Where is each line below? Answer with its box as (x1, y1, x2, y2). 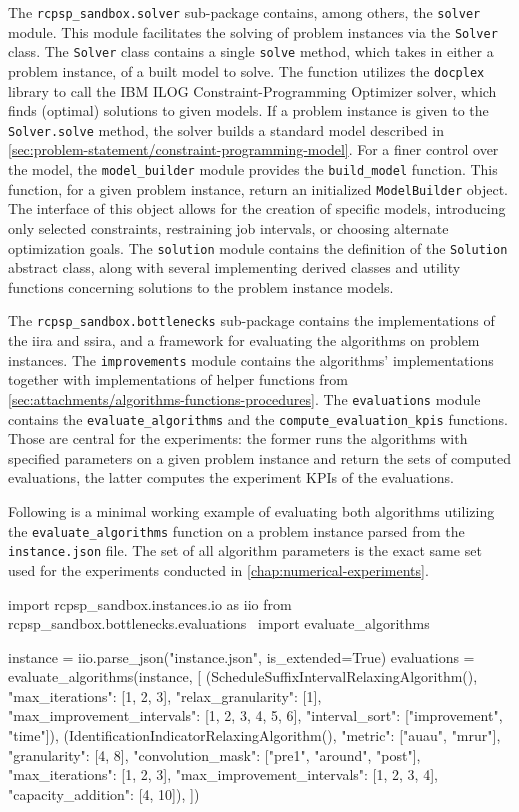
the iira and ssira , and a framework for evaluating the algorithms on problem (8, 330, 480, 351)
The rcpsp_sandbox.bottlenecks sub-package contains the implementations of (8, 310, 495, 331)
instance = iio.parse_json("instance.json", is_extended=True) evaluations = (8, 646, 475, 667)
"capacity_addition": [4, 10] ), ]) (8, 783, 200, 804)
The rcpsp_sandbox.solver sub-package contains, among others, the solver (8, 2, 481, 22)
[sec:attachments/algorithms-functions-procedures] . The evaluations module (8, 388, 481, 409)
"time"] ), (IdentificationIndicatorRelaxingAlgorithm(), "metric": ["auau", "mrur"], (8, 725, 501, 746)
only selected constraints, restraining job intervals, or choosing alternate (8, 217, 449, 238)
